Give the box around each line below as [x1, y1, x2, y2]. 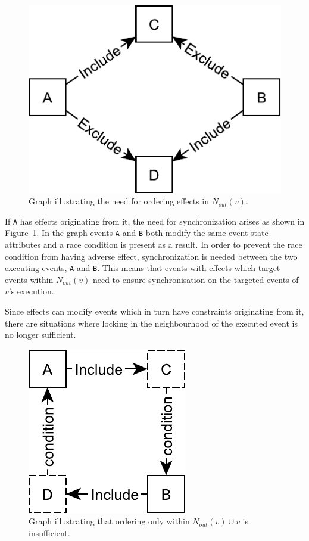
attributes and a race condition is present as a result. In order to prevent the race [5, 238, 302, 251]
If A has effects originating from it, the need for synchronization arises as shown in [5, 214, 305, 227]
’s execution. [8, 285, 54, 297]
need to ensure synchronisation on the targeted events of [92, 273, 299, 285]
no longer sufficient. [5, 328, 76, 341]
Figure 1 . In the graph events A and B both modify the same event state [5, 226, 269, 239]
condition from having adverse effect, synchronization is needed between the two [5, 250, 298, 262]
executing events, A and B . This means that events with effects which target [5, 262, 280, 274]
